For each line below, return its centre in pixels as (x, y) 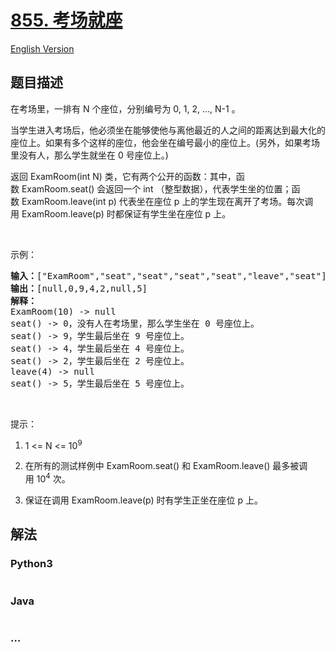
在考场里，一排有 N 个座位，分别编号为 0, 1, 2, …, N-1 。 (125, 108)
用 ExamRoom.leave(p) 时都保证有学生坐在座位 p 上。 (121, 213)
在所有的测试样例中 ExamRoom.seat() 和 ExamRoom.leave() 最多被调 (166, 466)
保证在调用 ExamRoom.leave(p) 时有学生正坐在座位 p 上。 (143, 500)
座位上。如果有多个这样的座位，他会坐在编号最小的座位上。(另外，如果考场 (165, 142)
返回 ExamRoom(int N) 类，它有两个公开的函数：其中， (123, 176)
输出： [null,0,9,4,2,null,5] (79, 288)
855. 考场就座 (66, 20)
